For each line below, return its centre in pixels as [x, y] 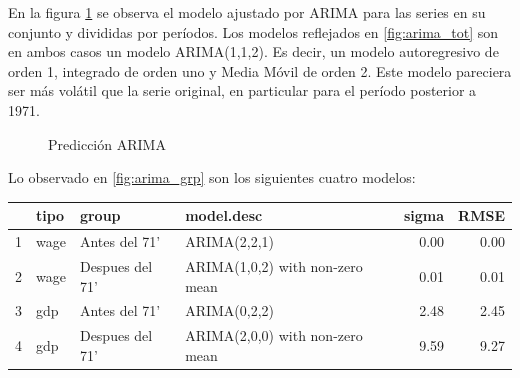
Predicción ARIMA [107, 143]
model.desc [224, 215]
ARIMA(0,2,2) [230, 310]
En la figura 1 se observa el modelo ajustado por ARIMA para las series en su [247, 12]
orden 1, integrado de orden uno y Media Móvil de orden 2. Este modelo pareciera [260, 70]
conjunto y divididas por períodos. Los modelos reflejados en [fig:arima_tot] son [253, 31]
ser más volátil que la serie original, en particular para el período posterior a [242, 90]
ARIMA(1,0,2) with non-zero [274, 265]
